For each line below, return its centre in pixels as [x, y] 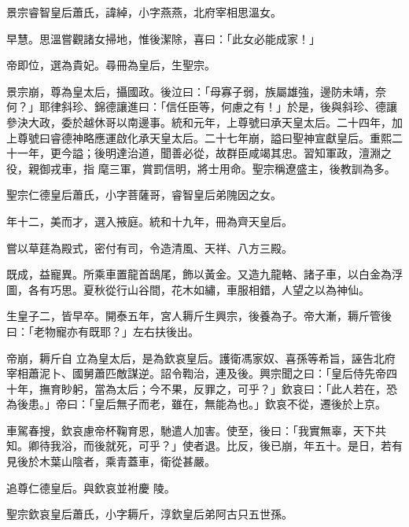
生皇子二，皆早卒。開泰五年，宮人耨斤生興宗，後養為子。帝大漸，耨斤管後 [199, 316]
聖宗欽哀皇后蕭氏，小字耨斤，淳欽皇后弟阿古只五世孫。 [149, 514]
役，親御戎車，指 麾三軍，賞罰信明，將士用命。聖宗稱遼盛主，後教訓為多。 [201, 168]
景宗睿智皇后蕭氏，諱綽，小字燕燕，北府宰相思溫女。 [144, 12]
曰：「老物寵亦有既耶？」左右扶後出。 [103, 331]
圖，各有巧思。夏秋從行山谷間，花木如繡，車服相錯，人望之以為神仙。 [188, 289]
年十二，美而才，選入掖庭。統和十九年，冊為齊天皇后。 [149, 221]
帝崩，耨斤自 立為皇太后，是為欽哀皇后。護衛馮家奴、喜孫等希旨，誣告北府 [201, 357]
